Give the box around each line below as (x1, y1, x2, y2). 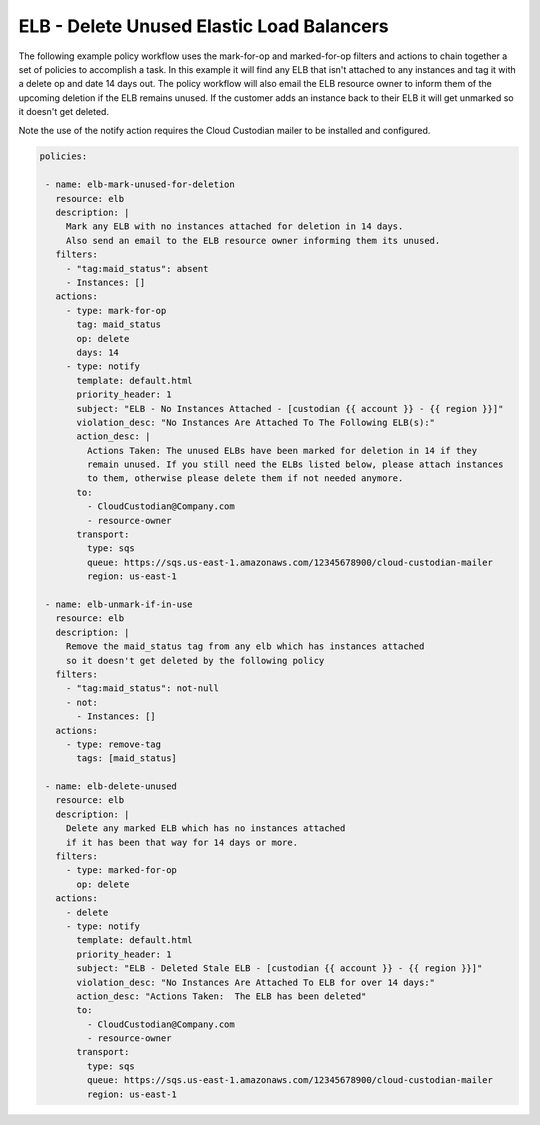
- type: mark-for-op (65, 305, 167, 316)
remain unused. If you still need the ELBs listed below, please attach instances (86, 459, 504, 470)
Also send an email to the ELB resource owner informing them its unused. (65, 235, 441, 246)
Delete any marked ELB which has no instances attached (65, 823, 346, 834)
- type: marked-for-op (65, 865, 177, 876)
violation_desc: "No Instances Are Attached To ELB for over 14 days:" (76, 976, 435, 988)
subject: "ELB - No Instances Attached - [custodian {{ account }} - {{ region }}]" (76, 403, 504, 414)
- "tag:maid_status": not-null (65, 683, 220, 694)
